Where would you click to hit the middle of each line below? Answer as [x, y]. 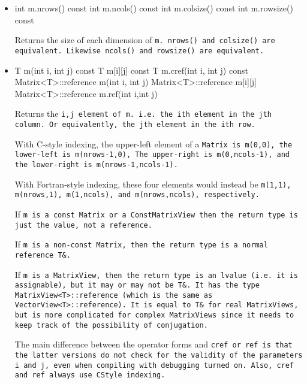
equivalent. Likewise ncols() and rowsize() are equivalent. [139, 51]
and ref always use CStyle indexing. [90, 375]
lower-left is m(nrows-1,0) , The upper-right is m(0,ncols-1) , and [152, 155]
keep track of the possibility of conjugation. [111, 325]
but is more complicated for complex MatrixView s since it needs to [154, 315]
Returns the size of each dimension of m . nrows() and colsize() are [145, 40]
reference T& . [43, 255]
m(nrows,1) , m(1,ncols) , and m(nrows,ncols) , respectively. [137, 195]
